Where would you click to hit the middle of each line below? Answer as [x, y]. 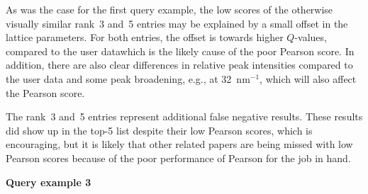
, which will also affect [308, 78]
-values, [311, 37]
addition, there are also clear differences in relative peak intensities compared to [179, 65]
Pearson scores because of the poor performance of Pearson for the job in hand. [178, 158]
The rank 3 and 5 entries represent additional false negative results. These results [184, 116]
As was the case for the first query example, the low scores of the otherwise [169, 9]
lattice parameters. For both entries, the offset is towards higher [145, 37]
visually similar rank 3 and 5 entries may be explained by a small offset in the [177, 23]
